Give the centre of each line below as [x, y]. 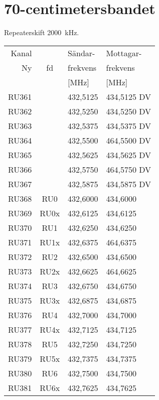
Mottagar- [124, 53]
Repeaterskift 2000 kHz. [42, 32]
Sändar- [82, 53]
